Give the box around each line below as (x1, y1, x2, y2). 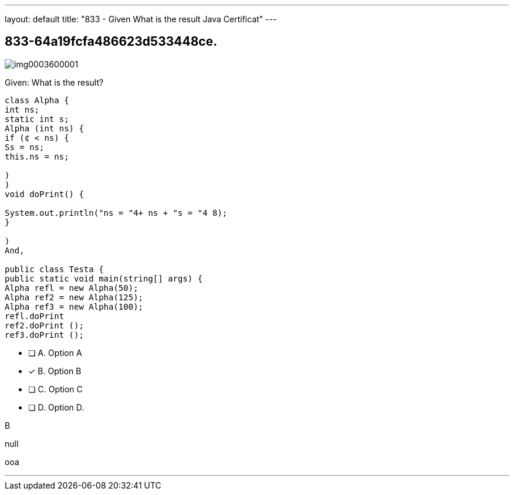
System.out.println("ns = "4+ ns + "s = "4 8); (5, 208, 228, 218)
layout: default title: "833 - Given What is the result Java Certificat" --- (5, 14, 277, 24)
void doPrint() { (5, 189, 84, 199)
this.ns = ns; (5, 151, 69, 161)
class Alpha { (5, 95, 69, 105)
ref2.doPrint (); (5, 320, 84, 330)
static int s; (5, 114, 69, 124)
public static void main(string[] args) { (5, 273, 203, 283)
